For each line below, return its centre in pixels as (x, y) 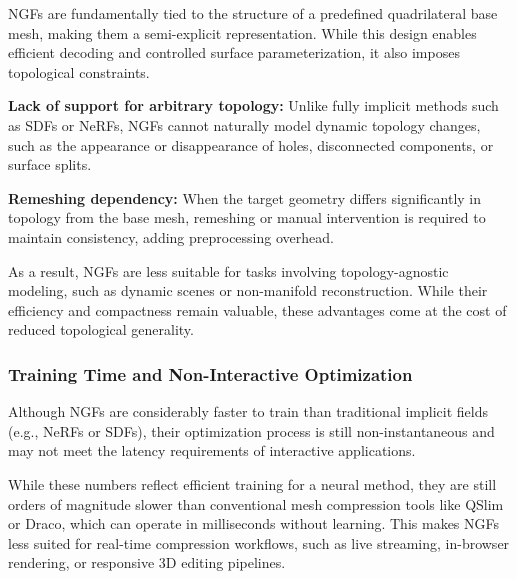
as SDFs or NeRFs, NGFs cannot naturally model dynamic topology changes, (244, 124)
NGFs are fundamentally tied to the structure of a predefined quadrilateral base (253, 13)
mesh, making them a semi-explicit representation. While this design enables (242, 32)
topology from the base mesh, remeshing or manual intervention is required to (247, 217)
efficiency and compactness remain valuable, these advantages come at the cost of (257, 309)
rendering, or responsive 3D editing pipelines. (147, 562)
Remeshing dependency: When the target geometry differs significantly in (245, 197)
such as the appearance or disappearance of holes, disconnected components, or (251, 144)
